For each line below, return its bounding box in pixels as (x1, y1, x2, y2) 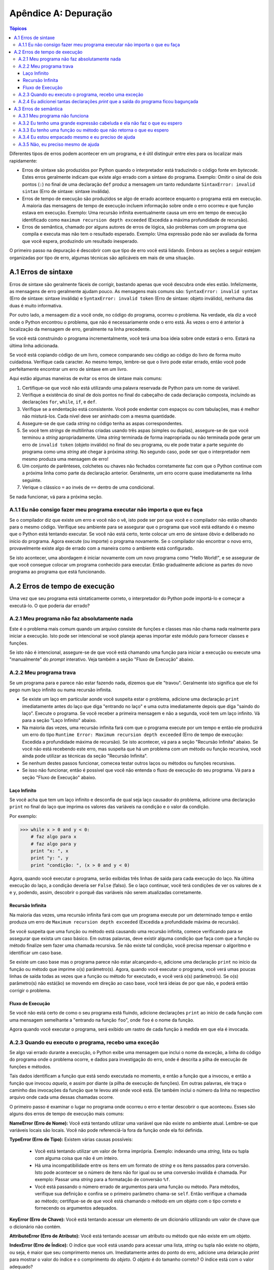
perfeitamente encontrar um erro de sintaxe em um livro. (9, 366, 128, 372)
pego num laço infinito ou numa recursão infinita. (9, 686, 112, 693)
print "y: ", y (30, 855, 68, 861)
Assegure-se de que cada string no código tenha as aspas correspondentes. (22, 420, 183, 426)
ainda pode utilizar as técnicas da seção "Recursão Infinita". (22, 753, 148, 759)
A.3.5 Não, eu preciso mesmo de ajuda (18, 141, 99, 147)
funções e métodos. (9, 1063, 52, 1069)
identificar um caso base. (9, 949, 63, 956)
